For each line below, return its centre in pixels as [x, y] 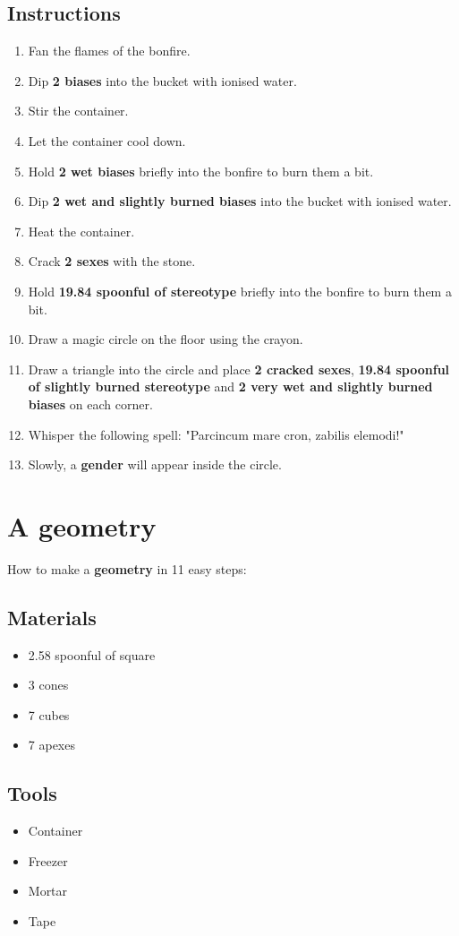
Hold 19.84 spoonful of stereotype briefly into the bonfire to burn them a [240, 291]
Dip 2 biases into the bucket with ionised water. [162, 80]
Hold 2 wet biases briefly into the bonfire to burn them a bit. [201, 171]
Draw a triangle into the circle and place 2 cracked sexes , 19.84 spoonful [239, 369]
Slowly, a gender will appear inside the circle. [155, 464]
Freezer [48, 860]
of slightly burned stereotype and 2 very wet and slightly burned [230, 386]
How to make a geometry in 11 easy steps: [127, 568]
